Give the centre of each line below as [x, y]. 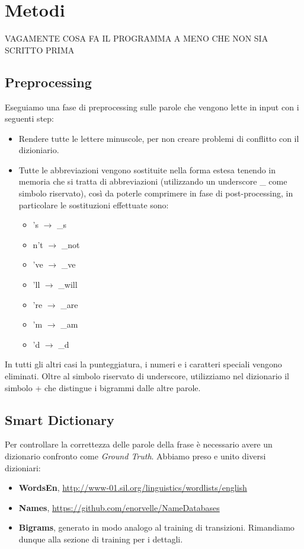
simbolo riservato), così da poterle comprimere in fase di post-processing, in [156, 193]
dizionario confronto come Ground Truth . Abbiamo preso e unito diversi [135, 456]
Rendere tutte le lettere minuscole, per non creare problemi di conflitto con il [159, 138]
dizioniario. [39, 150]
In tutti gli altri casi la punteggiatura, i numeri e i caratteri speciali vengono [143, 364]
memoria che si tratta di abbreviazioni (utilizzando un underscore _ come [153, 181]
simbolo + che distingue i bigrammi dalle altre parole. [103, 387]
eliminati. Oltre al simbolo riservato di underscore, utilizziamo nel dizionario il [147, 376]
